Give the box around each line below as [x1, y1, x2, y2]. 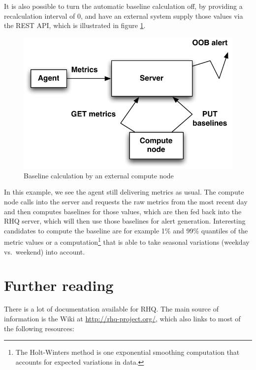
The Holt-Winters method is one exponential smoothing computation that [15, 347, 240, 357]
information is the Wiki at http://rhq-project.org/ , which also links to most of [4, 313, 241, 323]
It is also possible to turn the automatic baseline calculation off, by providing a [4, 1, 243, 11]
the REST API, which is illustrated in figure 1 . [4, 20, 146, 30]
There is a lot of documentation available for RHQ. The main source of [4, 304, 219, 314]
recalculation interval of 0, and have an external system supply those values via [4, 10, 243, 21]
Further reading [4, 275, 114, 295]
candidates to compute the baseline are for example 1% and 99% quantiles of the [4, 225, 248, 235]
